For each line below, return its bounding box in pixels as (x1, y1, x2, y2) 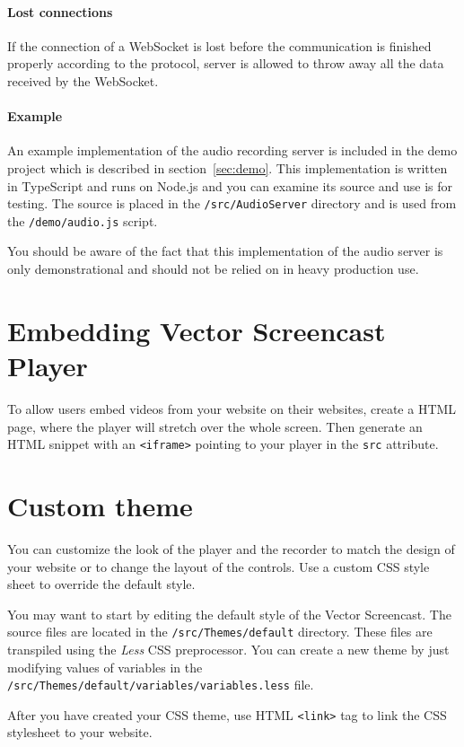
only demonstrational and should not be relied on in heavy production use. (7, 259, 419, 278)
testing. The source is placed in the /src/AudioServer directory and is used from (7, 194, 457, 213)
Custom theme (7, 488, 193, 523)
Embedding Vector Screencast (7, 312, 386, 348)
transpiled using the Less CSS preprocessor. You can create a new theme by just (7, 639, 450, 658)
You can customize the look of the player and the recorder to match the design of (7, 539, 455, 558)
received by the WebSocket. (7, 71, 159, 90)
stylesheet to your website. (7, 723, 153, 742)
